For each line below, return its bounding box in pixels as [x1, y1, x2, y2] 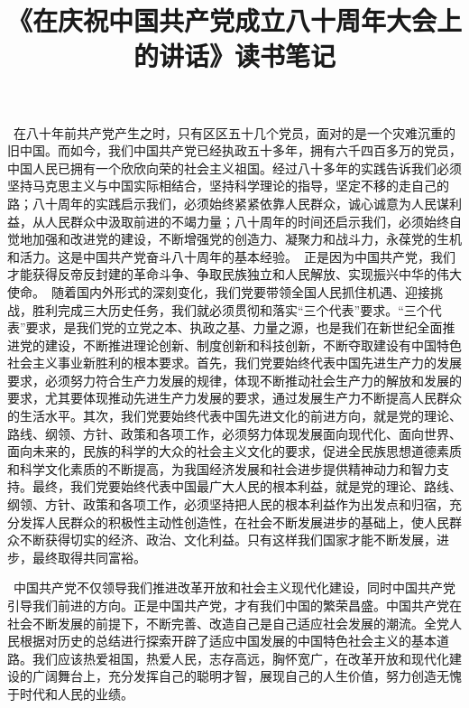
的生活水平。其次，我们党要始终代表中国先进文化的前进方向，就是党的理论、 [7, 406, 462, 425]
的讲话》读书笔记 [133, 37, 336, 74]
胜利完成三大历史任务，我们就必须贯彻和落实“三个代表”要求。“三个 [32, 300, 429, 319]
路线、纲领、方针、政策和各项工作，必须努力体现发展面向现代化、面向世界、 [7, 424, 462, 442]
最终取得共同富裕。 [32, 547, 146, 566]
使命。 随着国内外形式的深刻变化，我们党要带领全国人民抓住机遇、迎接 [7, 282, 430, 301]
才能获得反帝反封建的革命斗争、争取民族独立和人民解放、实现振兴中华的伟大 [7, 265, 462, 284]
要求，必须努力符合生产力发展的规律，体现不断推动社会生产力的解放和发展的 [7, 370, 462, 389]
